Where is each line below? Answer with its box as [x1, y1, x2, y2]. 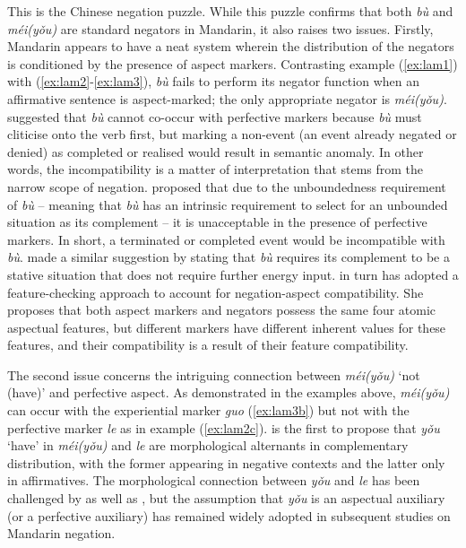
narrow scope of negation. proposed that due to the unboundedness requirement [7, 177, 446, 196]
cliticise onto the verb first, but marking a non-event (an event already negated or [7, 125, 457, 144]
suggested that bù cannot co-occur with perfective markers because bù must [7, 107, 422, 126]
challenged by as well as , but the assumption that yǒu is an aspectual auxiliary [7, 489, 445, 508]
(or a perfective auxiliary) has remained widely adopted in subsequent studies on [7, 506, 451, 525]
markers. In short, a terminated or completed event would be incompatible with [7, 230, 445, 248]
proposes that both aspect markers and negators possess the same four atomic [7, 300, 436, 319]
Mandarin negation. [7, 524, 116, 543]
